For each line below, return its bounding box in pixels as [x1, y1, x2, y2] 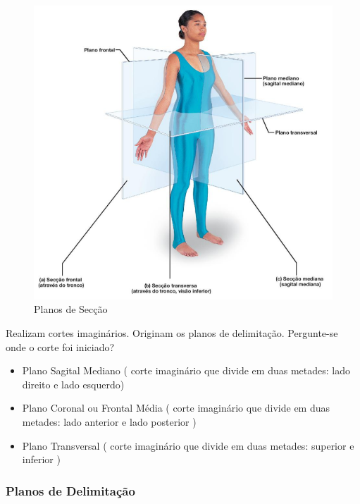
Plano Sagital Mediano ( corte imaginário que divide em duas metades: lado [22, 363, 350, 378]
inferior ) [22, 452, 61, 467]
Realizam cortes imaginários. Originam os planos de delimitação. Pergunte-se [6, 326, 338, 340]
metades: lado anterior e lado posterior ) [22, 414, 197, 429]
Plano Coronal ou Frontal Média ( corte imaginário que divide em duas [22, 400, 330, 415]
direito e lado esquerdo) [22, 376, 125, 391]
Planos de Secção [34, 302, 108, 316]
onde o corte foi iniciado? [6, 339, 115, 354]
